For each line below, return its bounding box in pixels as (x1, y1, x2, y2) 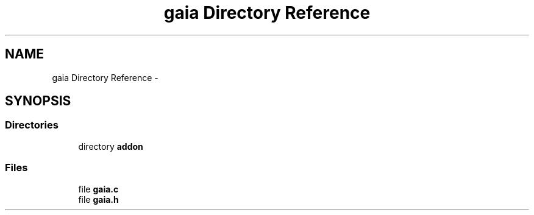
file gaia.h (78, 194, 119, 205)
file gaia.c (78, 183, 119, 194)
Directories (5, 119, 59, 132)
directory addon (78, 141, 143, 152)
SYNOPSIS (5, 93, 71, 109)
